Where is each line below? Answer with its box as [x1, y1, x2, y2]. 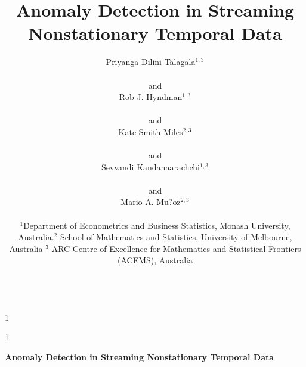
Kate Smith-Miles [118, 125, 183, 138]
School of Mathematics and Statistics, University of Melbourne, [60, 231, 292, 243]
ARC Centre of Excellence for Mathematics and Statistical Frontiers [51, 242, 301, 254]
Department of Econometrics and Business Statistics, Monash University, [23, 219, 290, 231]
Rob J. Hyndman [119, 91, 183, 103]
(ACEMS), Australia [118, 254, 193, 266]
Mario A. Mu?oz [120, 195, 181, 208]
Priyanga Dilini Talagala [106, 55, 196, 68]
